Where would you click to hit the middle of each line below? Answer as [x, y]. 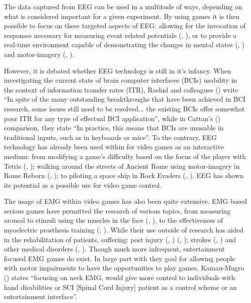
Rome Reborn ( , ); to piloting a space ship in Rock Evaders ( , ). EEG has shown [124, 175]
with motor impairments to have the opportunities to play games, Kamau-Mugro [124, 268]
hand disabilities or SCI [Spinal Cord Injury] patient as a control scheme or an [120, 287]
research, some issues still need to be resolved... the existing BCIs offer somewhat [125, 108]
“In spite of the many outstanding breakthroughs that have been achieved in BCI [125, 99]
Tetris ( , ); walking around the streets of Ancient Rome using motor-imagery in [122, 166]
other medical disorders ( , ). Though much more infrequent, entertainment [114, 249]
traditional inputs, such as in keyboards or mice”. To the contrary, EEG [110, 137]
